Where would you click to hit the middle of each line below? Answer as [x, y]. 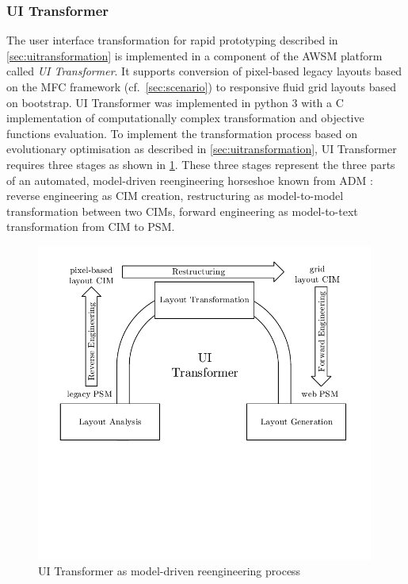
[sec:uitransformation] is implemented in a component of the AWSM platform [194, 55]
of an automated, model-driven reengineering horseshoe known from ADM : [190, 180]
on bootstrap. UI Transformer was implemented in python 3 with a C [175, 102]
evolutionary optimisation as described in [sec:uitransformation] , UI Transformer [202, 149]
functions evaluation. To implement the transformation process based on [182, 133]
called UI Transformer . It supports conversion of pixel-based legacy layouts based [204, 71]
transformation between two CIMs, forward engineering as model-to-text [182, 211]
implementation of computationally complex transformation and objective [185, 118]
